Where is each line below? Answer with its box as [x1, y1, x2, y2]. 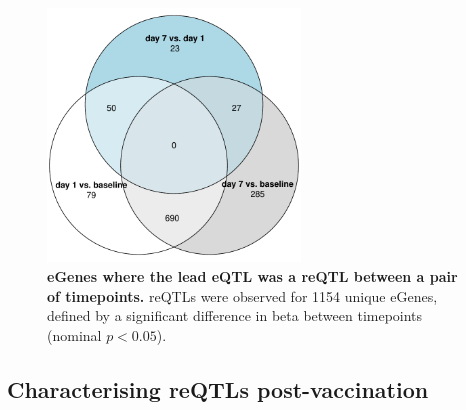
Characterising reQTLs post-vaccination [7, 373, 429, 404]
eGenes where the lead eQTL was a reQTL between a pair [47, 265, 458, 286]
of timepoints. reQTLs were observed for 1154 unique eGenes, [47, 285, 438, 306]
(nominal [47, 324, 102, 345]
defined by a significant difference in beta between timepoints [47, 305, 423, 326]
